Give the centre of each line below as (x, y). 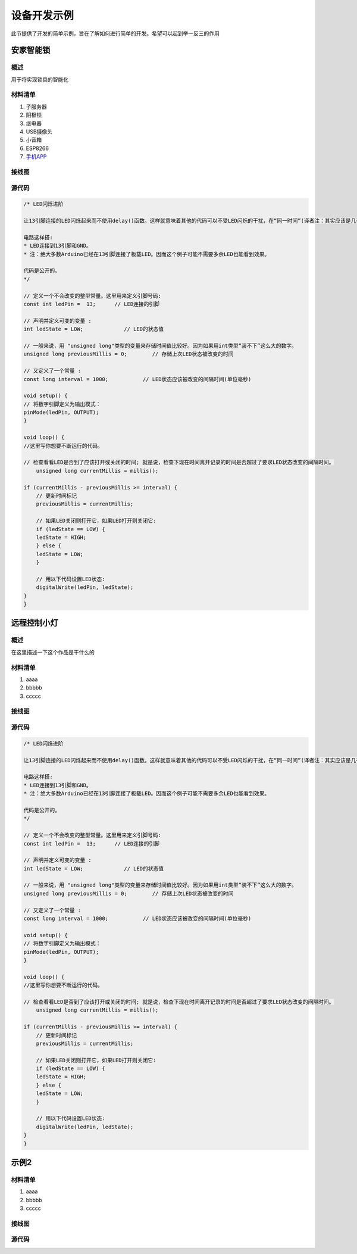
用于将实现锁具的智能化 (40, 79)
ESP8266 (37, 148)
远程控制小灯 (35, 623)
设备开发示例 (43, 15)
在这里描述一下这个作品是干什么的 (53, 652)
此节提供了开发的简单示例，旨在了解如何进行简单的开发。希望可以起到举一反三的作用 (115, 33)
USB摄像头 (39, 132)
